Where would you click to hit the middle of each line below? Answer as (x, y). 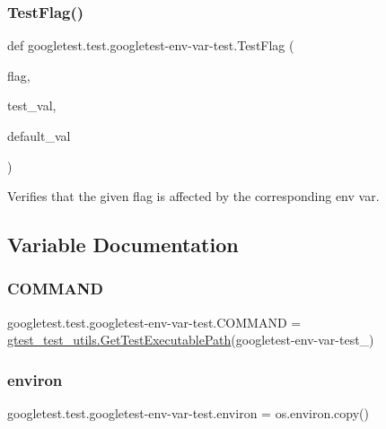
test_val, (32, 105)
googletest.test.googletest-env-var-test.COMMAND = (154, 322)
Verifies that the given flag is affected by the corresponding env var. (193, 196)
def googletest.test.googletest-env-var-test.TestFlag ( (151, 45)
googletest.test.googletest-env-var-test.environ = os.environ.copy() (188, 413)
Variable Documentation (123, 245)
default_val (39, 136)
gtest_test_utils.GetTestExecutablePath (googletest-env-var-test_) (191, 340)
